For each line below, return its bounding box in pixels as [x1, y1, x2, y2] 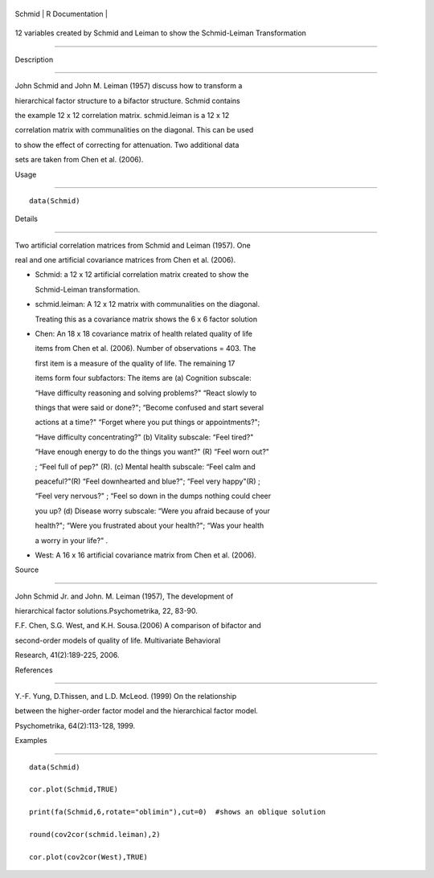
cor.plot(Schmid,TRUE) [29, 785, 119, 794]
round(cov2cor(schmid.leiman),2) [29, 830, 161, 839]
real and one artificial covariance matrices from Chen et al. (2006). [14, 255, 236, 265]
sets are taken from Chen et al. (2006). [14, 155, 144, 165]
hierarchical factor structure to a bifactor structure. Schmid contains [14, 96, 240, 105]
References [14, 665, 53, 675]
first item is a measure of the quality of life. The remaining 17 [35, 358, 235, 368]
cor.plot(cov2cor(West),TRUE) [29, 852, 149, 861]
